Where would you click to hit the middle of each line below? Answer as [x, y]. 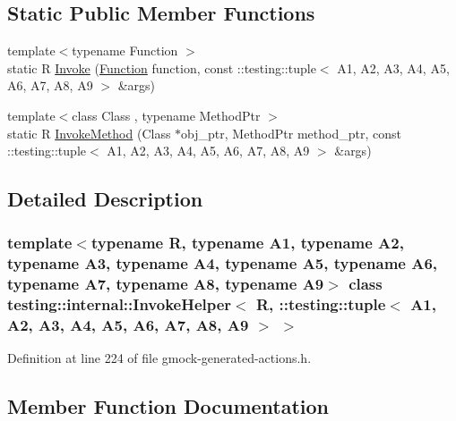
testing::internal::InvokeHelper [120, 304]
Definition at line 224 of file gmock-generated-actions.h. [159, 358]
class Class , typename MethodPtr [166, 115]
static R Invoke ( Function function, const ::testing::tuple [162, 67]
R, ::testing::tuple [321, 304]
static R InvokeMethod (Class [89, 133]
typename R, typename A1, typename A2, [247, 243]
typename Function [125, 51]
